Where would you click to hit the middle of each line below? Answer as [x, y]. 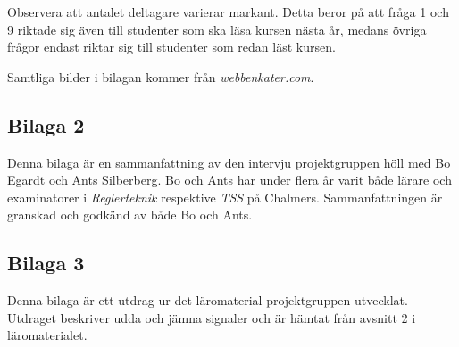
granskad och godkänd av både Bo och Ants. [130, 215]
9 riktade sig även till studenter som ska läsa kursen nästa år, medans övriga [217, 29]
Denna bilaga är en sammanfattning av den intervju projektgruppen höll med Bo [229, 162]
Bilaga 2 [46, 124]
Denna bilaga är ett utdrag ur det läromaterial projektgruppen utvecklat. [208, 300]
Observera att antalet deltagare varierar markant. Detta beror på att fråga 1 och [228, 12]
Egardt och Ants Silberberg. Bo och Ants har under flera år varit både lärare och [229, 180]
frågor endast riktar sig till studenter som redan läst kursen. [171, 47]
